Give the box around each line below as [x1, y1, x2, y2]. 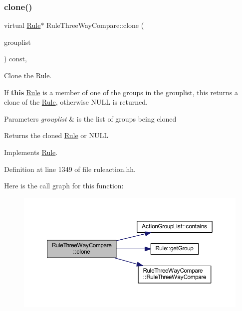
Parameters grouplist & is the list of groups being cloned [4, 113, 177, 124]
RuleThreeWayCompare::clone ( [46, 20, 144, 30]
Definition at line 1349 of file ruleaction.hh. [4, 163, 136, 174]
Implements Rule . [4, 147, 58, 157]
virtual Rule [4, 20, 41, 30]
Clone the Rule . [4, 70, 52, 80]
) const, [4, 53, 27, 64]
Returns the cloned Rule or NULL [4, 130, 108, 141]
